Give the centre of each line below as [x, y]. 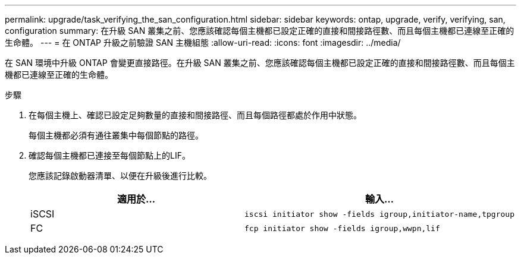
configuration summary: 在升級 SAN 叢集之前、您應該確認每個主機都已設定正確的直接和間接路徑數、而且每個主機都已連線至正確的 [260, 31]
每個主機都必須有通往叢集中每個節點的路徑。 [116, 135]
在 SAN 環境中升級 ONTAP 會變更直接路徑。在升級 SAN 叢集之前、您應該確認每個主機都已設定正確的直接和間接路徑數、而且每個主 [260, 63]
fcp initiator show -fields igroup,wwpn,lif [342, 228]
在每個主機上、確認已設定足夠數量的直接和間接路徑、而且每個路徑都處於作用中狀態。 [195, 115]
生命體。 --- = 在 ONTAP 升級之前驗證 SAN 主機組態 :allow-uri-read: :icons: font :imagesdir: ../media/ [203, 42]
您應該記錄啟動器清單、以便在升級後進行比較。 [120, 176]
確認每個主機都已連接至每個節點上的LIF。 [109, 155]
